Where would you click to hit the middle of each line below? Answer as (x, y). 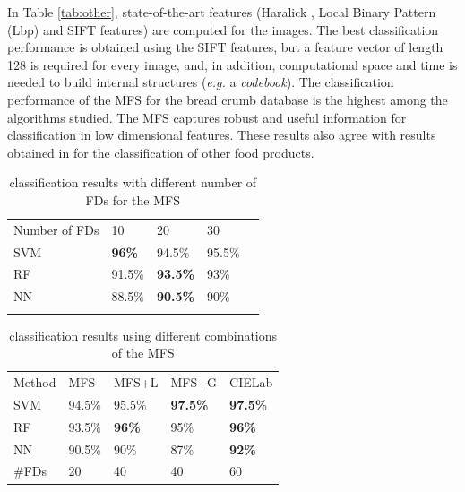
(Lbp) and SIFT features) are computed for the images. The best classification (223, 29)
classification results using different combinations (143, 335)
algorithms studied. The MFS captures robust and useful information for (207, 117)
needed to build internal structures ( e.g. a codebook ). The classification (201, 82)
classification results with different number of (133, 182)
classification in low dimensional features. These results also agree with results (222, 135)
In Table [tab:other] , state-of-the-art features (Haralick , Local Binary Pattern (222, 12)
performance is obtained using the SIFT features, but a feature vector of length (225, 47)
